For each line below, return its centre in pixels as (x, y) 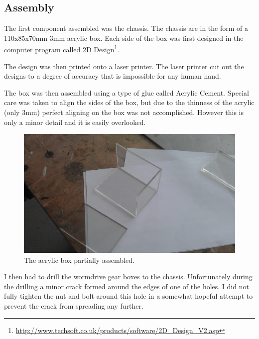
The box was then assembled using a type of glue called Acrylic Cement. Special (127, 92)
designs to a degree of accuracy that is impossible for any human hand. (113, 76)
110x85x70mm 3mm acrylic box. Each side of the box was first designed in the (124, 38)
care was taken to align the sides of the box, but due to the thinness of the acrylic (129, 102)
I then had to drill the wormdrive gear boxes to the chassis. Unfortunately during (128, 277)
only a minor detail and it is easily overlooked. (75, 122)
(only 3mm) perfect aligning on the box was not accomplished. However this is (124, 112)
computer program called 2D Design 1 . (62, 49)
